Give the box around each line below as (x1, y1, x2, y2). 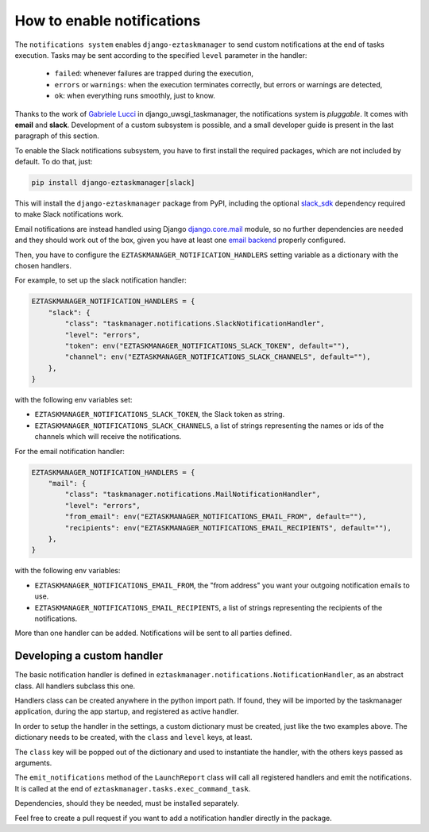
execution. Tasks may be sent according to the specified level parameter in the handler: (14, 50, 307, 60)
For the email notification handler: (14, 446, 125, 456)
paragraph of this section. (14, 131, 99, 141)
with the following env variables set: (14, 395, 133, 405)
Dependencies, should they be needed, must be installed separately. (14, 799, 240, 808)
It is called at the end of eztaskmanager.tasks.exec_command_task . (14, 784, 251, 793)
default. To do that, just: (14, 157, 93, 167)
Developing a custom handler (14, 649, 164, 663)
